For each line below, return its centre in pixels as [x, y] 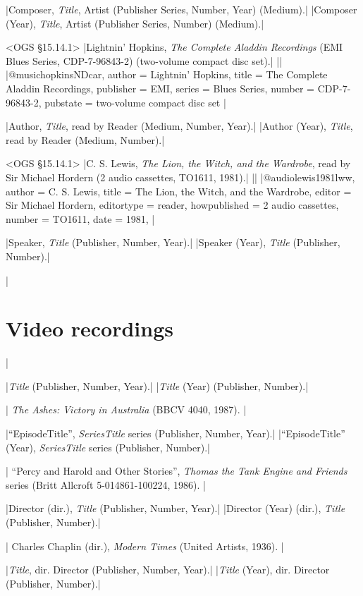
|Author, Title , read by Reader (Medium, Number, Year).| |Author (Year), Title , [179, 126]
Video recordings [90, 328]
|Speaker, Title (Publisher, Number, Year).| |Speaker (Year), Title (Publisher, [173, 242]
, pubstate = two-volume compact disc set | [132, 102]
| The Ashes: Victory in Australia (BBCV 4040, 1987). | [126, 409]
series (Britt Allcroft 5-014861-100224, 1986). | [106, 484]
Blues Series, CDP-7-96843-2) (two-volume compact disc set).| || [144, 60]
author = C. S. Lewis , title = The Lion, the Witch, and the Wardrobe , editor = [179, 191]
